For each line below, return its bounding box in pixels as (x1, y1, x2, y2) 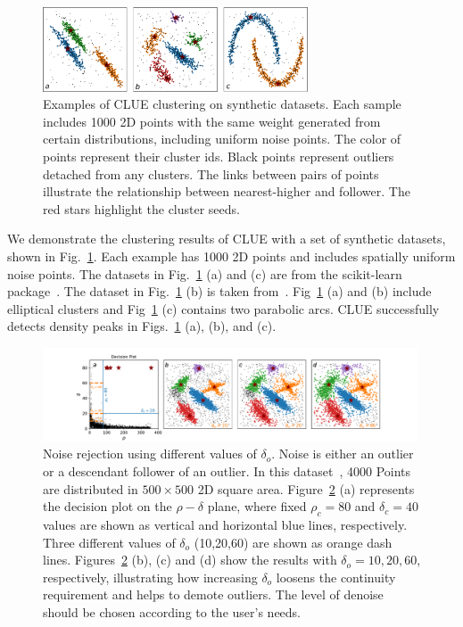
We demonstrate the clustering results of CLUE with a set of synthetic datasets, (7, 229, 446, 248)
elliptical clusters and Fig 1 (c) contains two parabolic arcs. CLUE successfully (7, 299, 440, 318)
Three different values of (43, 532, 176, 551)
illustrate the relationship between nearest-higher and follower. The (43, 182, 410, 201)
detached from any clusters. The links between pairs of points (43, 164, 379, 183)
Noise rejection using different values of (43, 444, 257, 463)
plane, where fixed (207, 497, 307, 516)
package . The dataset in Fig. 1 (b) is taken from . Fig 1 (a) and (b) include (7, 282, 432, 301)
